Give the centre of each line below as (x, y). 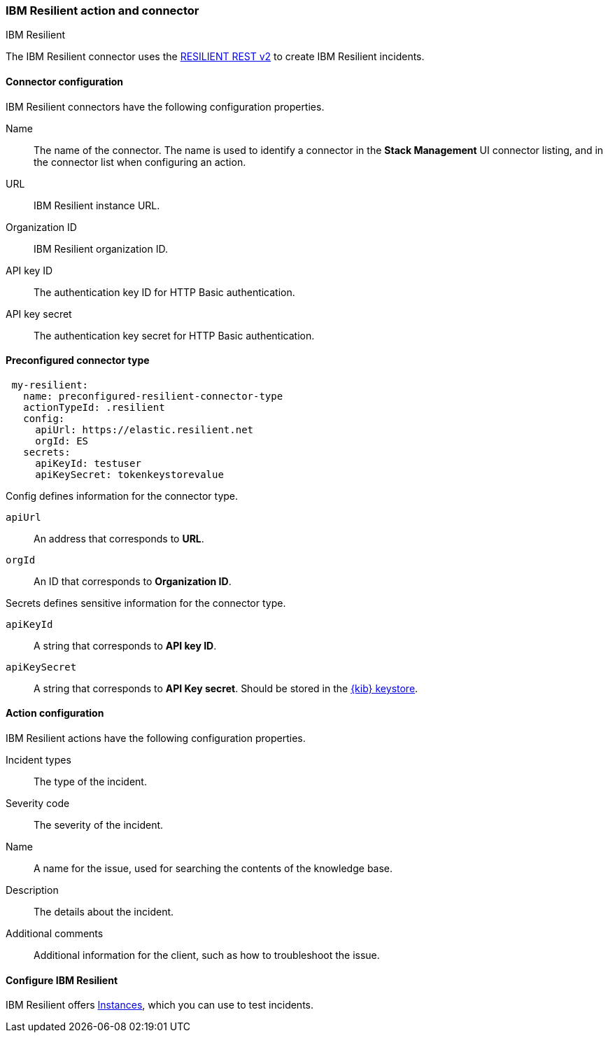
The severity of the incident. (99, 825)
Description (32, 890)
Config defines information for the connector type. (122, 496)
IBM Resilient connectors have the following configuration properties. (165, 106)
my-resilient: (50, 385)
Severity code (38, 804)
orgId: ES (62, 441)
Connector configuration (64, 81)
